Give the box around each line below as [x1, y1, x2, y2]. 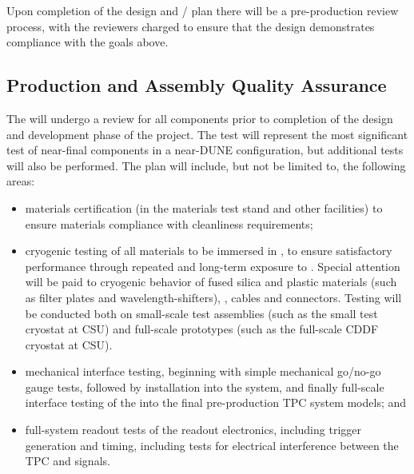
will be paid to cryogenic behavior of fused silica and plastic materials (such [25, 273, 397, 290]
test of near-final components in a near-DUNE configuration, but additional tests [6, 141, 404, 158]
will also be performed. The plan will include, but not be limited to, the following [6, 157, 406, 173]
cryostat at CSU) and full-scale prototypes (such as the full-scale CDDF [25, 321, 379, 337]
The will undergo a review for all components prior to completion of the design [6, 110, 393, 126]
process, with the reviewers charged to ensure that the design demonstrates [6, 18, 375, 34]
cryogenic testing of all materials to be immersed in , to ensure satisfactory [25, 242, 392, 259]
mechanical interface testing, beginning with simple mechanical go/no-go [25, 363, 381, 380]
